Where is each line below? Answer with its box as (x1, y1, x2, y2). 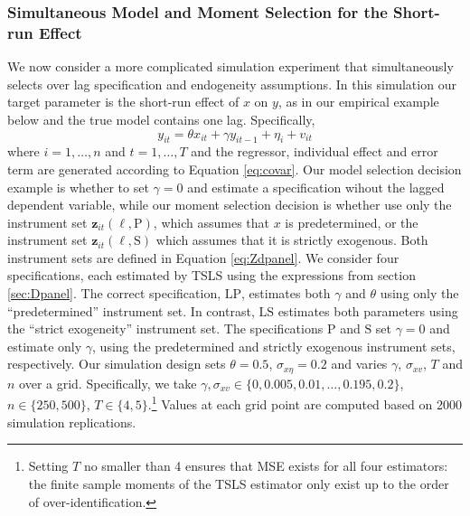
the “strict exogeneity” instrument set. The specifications (7, 319, 324, 338)
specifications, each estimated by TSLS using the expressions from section (7, 266, 416, 285)
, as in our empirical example (277, 92, 439, 111)
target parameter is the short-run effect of (7, 92, 240, 111)
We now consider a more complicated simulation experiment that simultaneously (7, 57, 454, 76)
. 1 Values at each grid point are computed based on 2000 (147, 392, 462, 414)
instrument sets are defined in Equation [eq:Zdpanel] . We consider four (7, 248, 399, 267)
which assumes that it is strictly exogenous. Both (155, 230, 428, 249)
